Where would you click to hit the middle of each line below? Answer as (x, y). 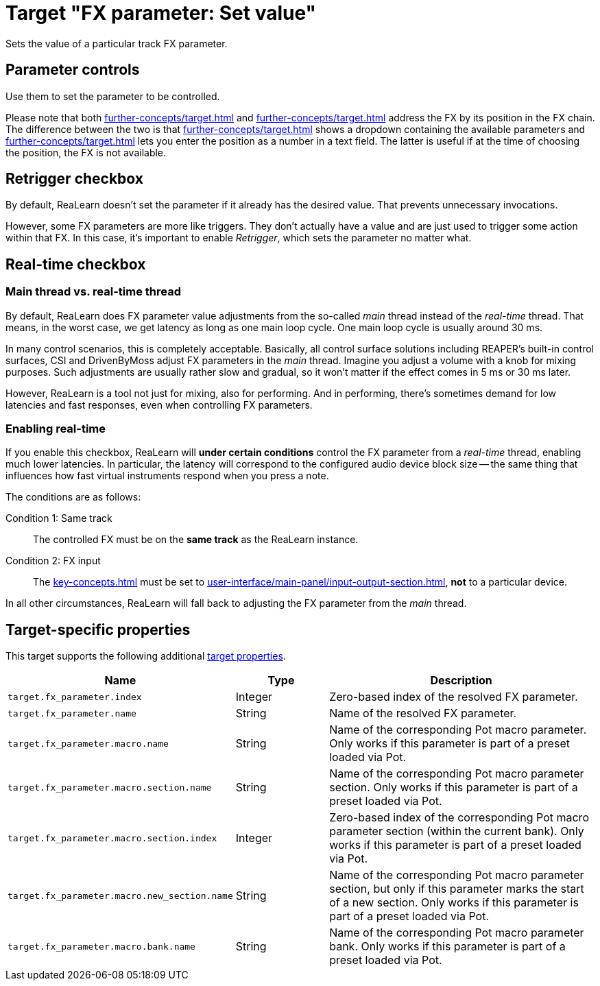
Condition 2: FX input (53, 561)
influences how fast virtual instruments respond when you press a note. (167, 476)
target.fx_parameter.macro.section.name (110, 787)
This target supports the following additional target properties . (146, 656)
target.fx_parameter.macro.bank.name (101, 946)
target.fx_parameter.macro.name (88, 743)
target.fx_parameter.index (75, 697)
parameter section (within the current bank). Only (457, 831)
